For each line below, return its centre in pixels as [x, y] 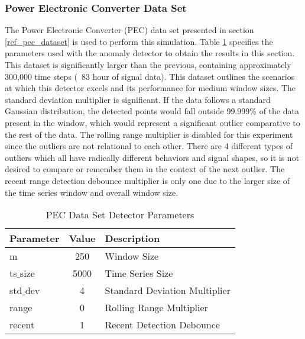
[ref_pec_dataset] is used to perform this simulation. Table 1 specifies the [139, 41]
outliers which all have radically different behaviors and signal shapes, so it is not [152, 157]
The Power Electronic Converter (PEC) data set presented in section [129, 30]
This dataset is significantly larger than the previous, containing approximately [148, 64]
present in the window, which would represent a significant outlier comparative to [152, 122]
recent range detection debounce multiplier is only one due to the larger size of [147, 180]
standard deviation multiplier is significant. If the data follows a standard [138, 99]
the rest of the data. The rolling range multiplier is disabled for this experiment [149, 134]
